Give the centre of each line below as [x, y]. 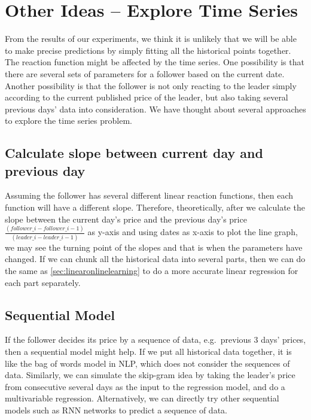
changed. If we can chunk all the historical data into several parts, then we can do [155, 259]
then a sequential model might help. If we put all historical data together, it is [148, 351]
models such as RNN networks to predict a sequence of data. [116, 410]
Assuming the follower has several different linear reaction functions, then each [149, 195]
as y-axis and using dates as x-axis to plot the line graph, [193, 232]
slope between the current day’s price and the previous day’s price [126, 219]
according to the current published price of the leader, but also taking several [147, 97]
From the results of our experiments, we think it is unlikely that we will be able [151, 39]
